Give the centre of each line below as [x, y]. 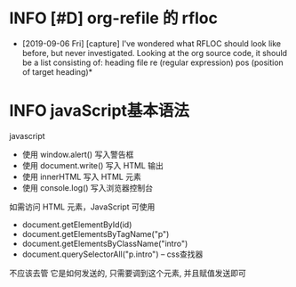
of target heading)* [57, 71]
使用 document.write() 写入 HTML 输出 [93, 165]
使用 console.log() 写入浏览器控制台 [88, 187]
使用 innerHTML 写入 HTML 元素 [82, 176]
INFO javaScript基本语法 [99, 111]
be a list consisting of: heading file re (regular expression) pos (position [153, 62]
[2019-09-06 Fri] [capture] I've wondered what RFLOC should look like [152, 43]
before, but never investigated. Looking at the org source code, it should [154, 53]
